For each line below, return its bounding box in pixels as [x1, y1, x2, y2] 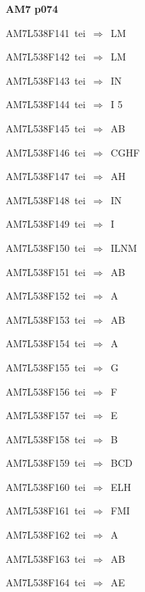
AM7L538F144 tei [6, 97, 86, 112]
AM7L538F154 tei [6, 336, 86, 351]
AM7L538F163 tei [6, 551, 86, 566]
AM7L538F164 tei [6, 575, 86, 590]
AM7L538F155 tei [6, 359, 86, 374]
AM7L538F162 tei [6, 527, 86, 542]
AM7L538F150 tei [6, 240, 86, 255]
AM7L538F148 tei [6, 192, 86, 207]
